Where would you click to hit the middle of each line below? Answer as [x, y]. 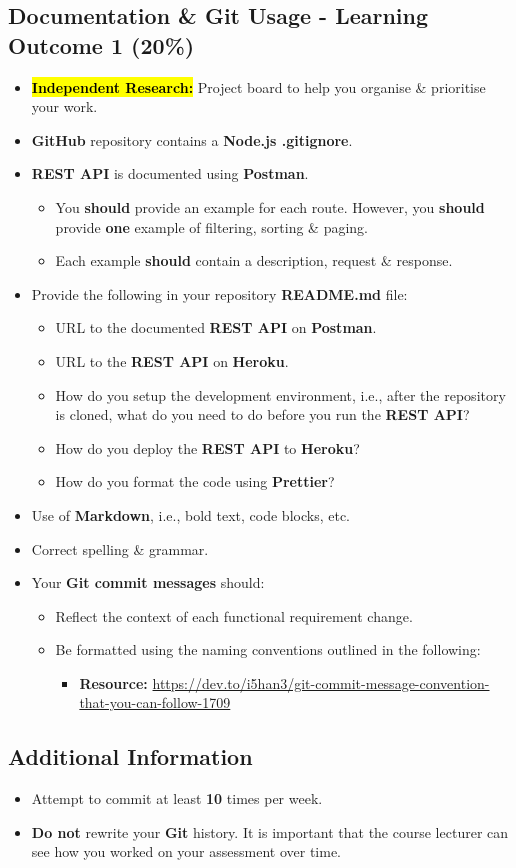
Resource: [113, 682]
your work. [64, 106]
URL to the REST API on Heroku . [172, 360]
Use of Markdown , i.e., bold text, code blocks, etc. [190, 514]
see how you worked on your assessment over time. [186, 851]
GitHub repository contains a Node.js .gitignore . [192, 139]
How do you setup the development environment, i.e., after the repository [280, 394]
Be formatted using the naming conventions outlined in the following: [268, 649]
